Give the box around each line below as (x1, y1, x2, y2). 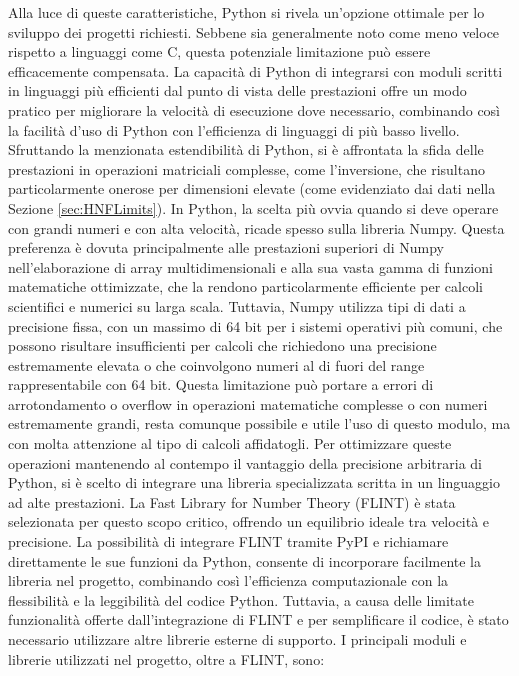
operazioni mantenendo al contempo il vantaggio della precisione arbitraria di (8, 452, 482, 473)
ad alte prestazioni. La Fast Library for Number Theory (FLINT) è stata (8, 491, 456, 512)
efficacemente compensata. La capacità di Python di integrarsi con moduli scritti (8, 60, 503, 81)
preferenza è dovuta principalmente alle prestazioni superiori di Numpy (8, 237, 444, 258)
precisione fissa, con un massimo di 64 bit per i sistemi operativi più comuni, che (8, 315, 503, 336)
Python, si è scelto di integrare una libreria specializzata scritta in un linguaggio (8, 472, 500, 493)
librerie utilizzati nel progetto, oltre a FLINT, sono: (8, 648, 325, 669)
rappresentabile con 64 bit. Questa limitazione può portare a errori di (8, 374, 434, 395)
